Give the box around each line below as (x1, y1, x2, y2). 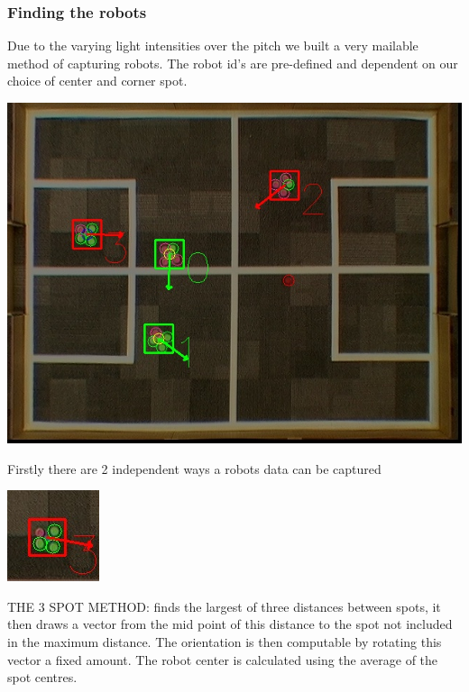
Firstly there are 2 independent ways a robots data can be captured (7, 459, 382, 478)
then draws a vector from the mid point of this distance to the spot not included (7, 615, 453, 633)
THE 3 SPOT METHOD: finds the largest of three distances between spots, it (7, 596, 441, 615)
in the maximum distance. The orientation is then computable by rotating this (7, 632, 442, 651)
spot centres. (7, 668, 78, 687)
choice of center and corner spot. (7, 71, 188, 90)
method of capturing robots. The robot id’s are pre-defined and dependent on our (7, 53, 458, 72)
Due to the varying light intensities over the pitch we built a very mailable (7, 36, 418, 55)
